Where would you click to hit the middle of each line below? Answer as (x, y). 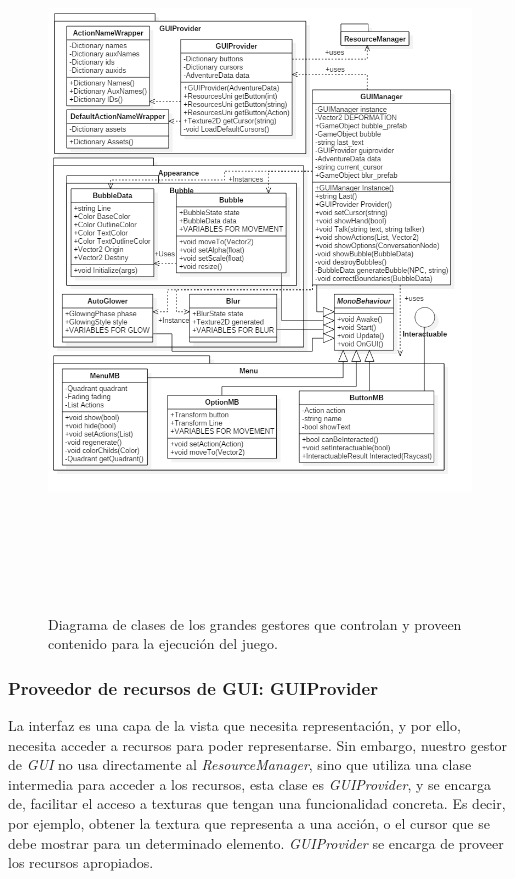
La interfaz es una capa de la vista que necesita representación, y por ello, (234, 725)
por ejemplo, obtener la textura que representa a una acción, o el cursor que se (249, 822)
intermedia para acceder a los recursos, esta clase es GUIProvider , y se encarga (250, 783)
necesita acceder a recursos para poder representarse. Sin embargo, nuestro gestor (258, 744)
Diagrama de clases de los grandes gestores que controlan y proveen (255, 623)
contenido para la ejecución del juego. (163, 643)
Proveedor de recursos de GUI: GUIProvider (193, 687)
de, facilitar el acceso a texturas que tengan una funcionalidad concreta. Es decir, (257, 803)
